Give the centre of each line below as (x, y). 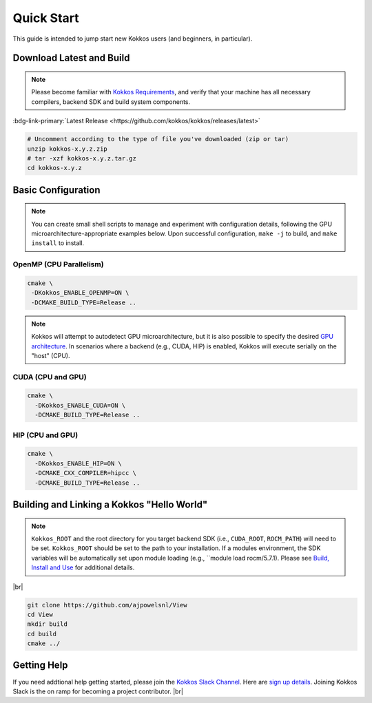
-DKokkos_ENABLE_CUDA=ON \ (80, 405)
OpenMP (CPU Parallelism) (58, 264)
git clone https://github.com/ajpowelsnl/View (107, 605)
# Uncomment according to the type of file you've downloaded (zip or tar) (158, 139)
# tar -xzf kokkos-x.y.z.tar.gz (82, 158)
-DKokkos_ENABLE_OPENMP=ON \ (80, 293)
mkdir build (48, 624)
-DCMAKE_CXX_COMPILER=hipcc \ (86, 473)
